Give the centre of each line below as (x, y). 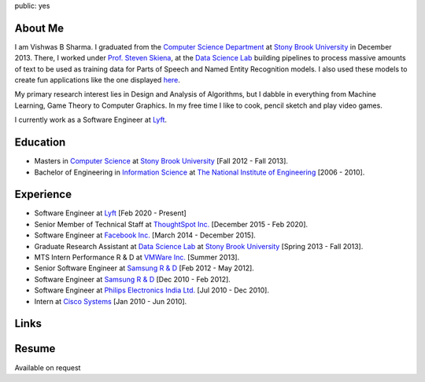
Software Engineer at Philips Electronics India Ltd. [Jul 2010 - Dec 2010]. (152, 290)
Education (40, 143)
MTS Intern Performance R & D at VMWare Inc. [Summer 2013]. (137, 257)
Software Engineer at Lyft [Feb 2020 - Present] (110, 213)
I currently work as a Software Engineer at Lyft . (91, 120)
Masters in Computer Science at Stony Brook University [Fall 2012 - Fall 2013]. (161, 161)
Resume (35, 349)
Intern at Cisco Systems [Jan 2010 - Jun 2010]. (111, 301)
